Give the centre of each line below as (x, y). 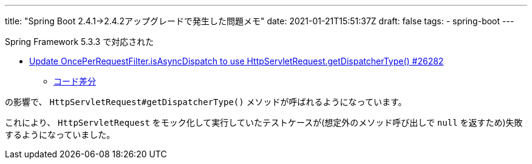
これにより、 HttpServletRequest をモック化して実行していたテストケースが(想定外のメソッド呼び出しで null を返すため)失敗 (264, 122)
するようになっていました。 (60, 135)
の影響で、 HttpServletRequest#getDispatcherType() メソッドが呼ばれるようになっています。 (206, 102)
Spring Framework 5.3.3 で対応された (80, 42)
